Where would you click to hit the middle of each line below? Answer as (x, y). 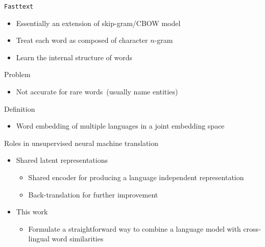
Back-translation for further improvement (93, 194)
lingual (39, 239)
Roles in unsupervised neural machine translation (81, 143)
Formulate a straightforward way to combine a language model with (135, 228)
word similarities (78, 239)
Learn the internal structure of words (74, 57)
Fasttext (19, 7)
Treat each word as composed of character (82, 40)
